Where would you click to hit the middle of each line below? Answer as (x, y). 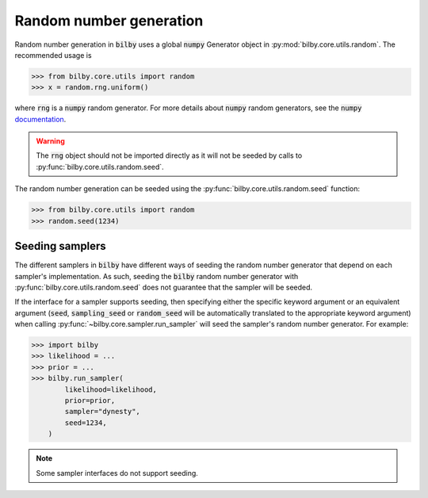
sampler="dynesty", (102, 412)
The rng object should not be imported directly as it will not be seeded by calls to (169, 155)
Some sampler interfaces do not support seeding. (117, 473)
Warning (50, 141)
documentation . (40, 119)
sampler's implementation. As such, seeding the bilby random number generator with (157, 276)
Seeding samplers (60, 246)
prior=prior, (90, 401)
